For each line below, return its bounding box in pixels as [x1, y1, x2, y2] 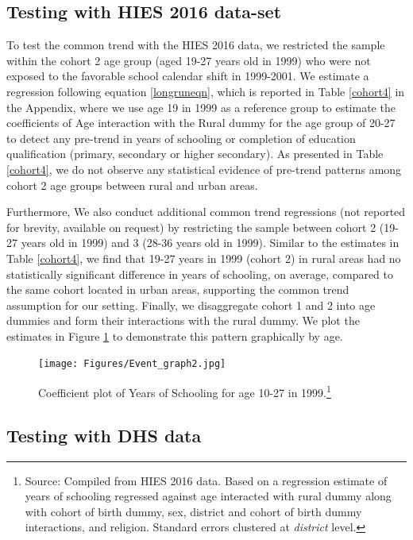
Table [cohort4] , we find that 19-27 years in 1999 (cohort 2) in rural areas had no [6, 249, 401, 266]
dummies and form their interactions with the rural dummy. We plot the [6, 312, 360, 329]
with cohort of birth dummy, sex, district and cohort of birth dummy [25, 503, 362, 519]
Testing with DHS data [6, 422, 202, 447]
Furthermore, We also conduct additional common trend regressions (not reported [6, 203, 406, 220]
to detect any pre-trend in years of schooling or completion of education [6, 129, 356, 146]
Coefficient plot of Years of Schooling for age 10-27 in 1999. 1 [38, 382, 331, 400]
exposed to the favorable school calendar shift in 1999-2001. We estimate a [6, 67, 369, 84]
